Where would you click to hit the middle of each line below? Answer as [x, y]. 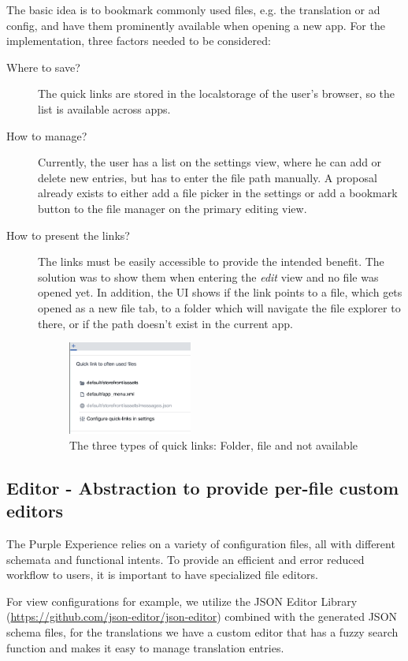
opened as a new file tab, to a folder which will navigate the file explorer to [219, 307]
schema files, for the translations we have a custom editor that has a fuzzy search [202, 632]
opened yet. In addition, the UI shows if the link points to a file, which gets [220, 292]
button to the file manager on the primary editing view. [172, 208]
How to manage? [47, 135]
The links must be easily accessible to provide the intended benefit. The [211, 261]
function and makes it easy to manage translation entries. [145, 647]
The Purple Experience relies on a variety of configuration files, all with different [201, 544]
